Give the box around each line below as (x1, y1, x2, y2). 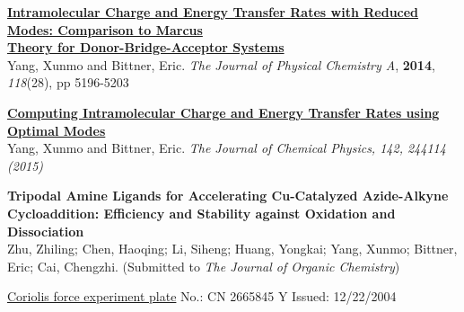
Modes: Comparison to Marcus (7, 20, 203, 39)
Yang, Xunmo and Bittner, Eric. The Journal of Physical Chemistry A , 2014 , (7, 55, 435, 74)
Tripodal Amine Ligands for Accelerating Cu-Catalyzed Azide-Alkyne (7, 186, 449, 205)
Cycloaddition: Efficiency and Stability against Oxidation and (7, 203, 396, 222)
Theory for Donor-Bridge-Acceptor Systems (7, 38, 285, 57)
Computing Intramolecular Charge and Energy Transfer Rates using (7, 103, 440, 121)
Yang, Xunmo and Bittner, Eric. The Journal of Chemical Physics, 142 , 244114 (7, 138, 446, 157)
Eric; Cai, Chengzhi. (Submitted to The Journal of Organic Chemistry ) (7, 256, 400, 275)
